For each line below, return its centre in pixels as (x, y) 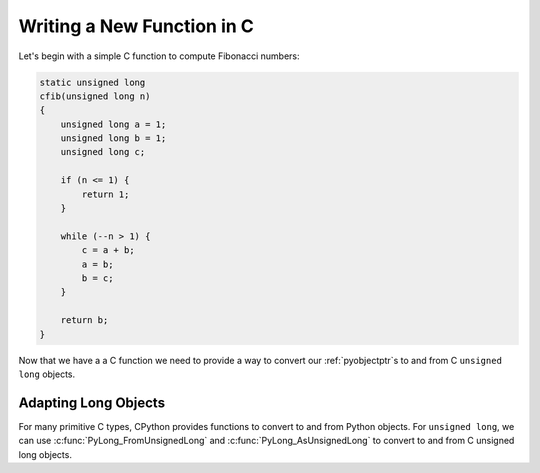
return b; (84, 320)
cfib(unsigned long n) (95, 96)
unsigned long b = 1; (113, 138)
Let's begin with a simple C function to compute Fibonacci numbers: (159, 56)
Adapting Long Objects (91, 402)
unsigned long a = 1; (113, 124)
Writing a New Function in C (136, 26)
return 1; (105, 194)
